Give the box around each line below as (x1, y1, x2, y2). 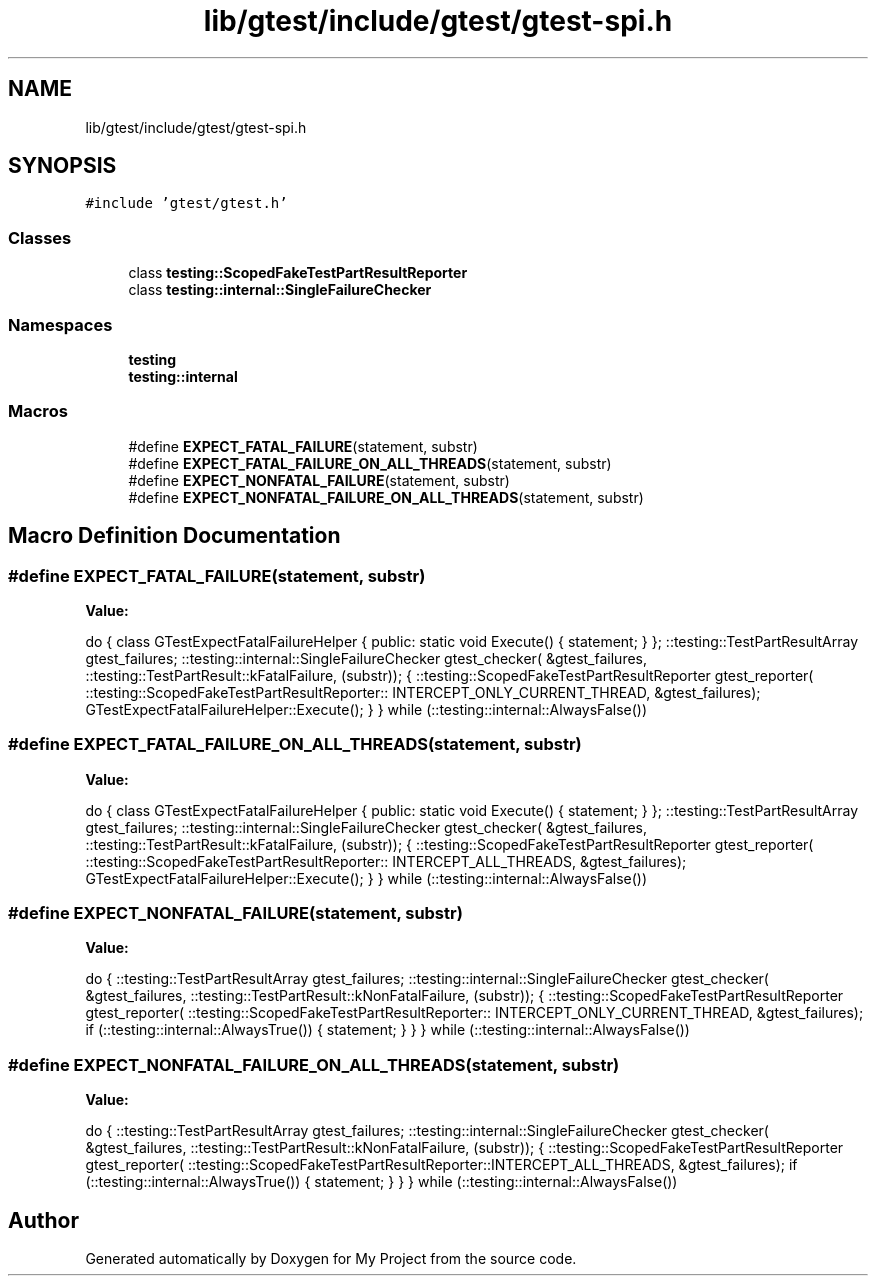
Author (8, 1207, 79, 1233)
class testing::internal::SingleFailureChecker (128, 281, 432, 299)
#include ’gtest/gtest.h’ (85, 195, 288, 212)
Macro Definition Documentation (8, 523, 341, 549)
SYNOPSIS (8, 153, 117, 179)
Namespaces (8, 314, 113, 335)
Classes (8, 227, 72, 248)
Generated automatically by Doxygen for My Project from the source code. (85, 1250, 577, 1267)
